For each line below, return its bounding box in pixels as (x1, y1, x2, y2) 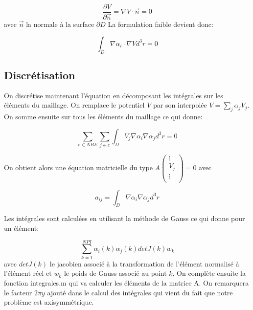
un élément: (4, 223, 39, 233)
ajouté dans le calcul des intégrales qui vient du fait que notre (47, 287, 233, 297)
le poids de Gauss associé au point (64, 268, 167, 278)
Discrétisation (4, 67, 75, 82)
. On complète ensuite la (172, 268, 246, 278)
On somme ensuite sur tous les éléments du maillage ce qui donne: (4, 111, 203, 122)
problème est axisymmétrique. (4, 297, 94, 307)
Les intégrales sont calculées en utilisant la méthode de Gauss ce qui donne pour (4, 213, 245, 223)
